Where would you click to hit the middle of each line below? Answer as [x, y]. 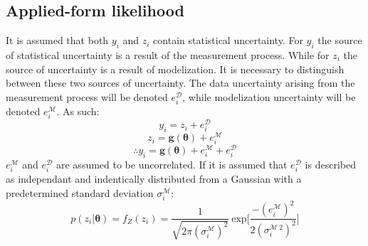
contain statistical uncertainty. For [228, 40]
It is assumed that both [57, 40]
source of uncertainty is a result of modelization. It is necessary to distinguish [175, 69]
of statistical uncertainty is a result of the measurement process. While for [168, 55]
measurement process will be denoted [87, 96]
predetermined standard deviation [80, 192]
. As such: [78, 111]
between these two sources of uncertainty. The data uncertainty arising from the [180, 83]
